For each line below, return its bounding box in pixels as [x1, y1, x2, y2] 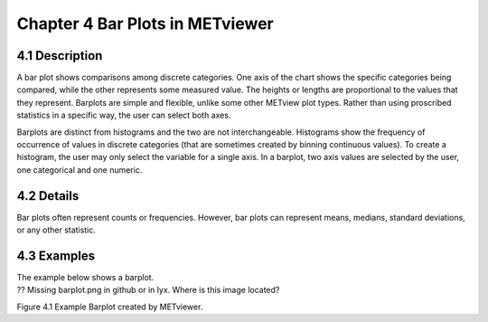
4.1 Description [16, 48, 103, 63]
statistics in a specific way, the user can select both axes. [16, 109, 231, 121]
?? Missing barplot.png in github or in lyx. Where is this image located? [16, 285, 280, 296]
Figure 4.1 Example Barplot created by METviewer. [16, 301, 203, 312]
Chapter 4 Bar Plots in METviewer [16, 14, 275, 33]
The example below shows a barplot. [16, 272, 155, 282]
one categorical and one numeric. [16, 164, 143, 175]
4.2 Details [16, 188, 80, 204]
